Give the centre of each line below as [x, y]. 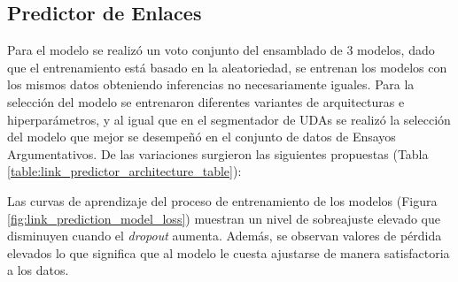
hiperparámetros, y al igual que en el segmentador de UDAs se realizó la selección [229, 119]
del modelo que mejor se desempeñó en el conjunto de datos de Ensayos [202, 137]
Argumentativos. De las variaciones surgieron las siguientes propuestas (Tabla [218, 153]
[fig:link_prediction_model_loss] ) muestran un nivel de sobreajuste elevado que [224, 218]
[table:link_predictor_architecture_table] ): [124, 171]
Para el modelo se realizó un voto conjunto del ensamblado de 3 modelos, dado [221, 50]
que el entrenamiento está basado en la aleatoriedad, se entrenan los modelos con [227, 67]
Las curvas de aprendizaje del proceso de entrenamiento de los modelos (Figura [222, 200]
